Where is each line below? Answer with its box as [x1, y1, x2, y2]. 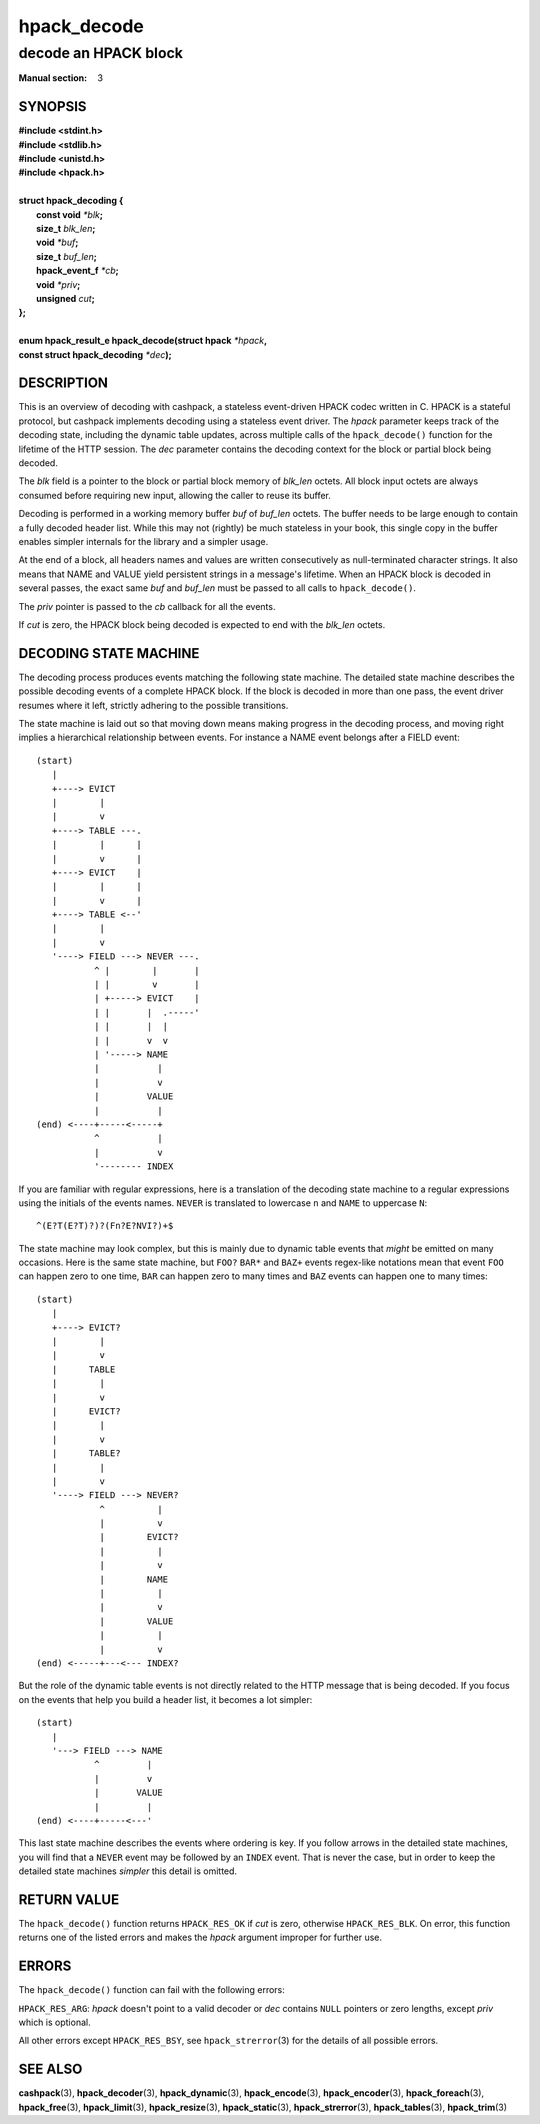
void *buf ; [36, 236, 79, 249]
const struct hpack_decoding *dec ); [18, 348, 172, 360]
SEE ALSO [18, 2061, 83, 2078]
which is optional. [18, 2016, 91, 2029]
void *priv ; [36, 278, 81, 290]
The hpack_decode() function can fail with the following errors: [18, 1984, 285, 1996]
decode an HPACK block [18, 44, 184, 62]
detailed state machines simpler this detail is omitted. [18, 1865, 238, 1877]
